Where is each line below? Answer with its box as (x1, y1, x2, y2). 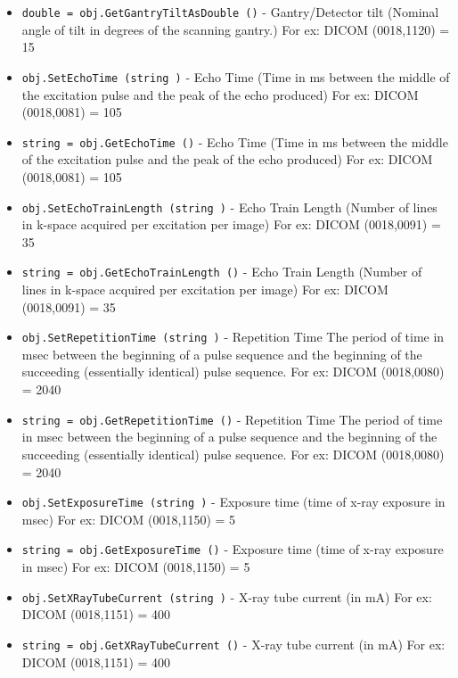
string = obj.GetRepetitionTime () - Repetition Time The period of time (21, 409, 443, 428)
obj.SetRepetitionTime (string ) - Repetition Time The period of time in (21, 327, 445, 346)
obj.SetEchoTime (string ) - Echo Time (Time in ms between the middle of (21, 67, 450, 86)
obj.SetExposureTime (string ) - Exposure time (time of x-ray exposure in (21, 492, 446, 511)
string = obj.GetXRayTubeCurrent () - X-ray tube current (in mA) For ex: (21, 634, 446, 653)
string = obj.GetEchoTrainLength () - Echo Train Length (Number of (21, 262, 422, 281)
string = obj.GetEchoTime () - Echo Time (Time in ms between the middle (21, 132, 448, 151)
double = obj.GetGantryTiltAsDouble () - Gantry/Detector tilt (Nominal (21, 3, 439, 21)
